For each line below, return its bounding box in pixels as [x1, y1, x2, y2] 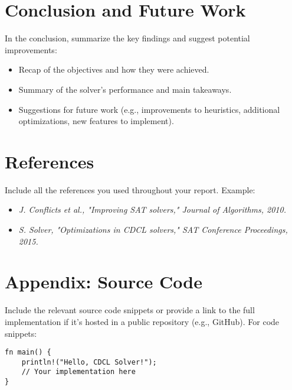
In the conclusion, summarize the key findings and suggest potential [5, 32, 250, 44]
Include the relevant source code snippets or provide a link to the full [5, 304, 255, 316]
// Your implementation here [21, 368, 136, 376]
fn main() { [5, 348, 51, 357]
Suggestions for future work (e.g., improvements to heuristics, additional [18, 103, 280, 115]
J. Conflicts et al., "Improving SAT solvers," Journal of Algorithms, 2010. [18, 203, 286, 216]
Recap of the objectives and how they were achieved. [18, 63, 209, 76]
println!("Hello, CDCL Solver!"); [21, 357, 157, 366]
